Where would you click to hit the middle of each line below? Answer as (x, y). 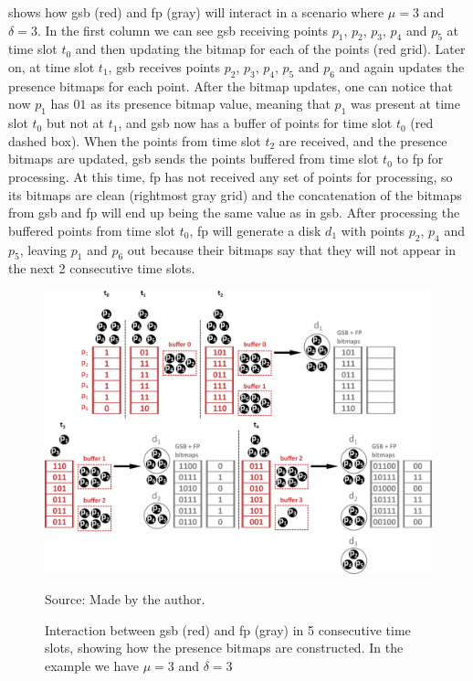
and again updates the (402, 66)
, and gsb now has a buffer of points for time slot (255, 123)
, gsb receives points (164, 66)
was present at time (405, 104)
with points (373, 230)
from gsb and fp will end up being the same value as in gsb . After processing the (234, 213)
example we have (92, 666)
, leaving (43, 249)
